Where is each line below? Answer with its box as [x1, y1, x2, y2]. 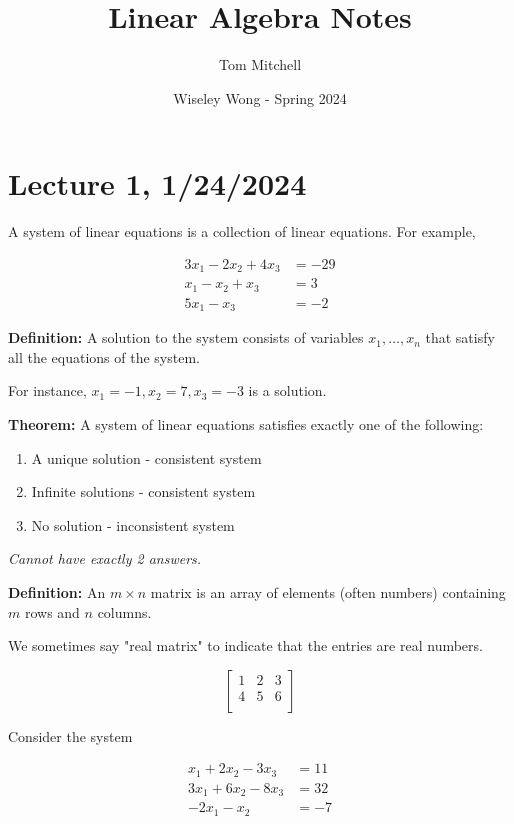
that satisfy [425, 327, 495, 348]
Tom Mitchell [218, 54, 302, 75]
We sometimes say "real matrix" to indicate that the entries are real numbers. [8, 635, 483, 656]
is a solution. [248, 380, 327, 401]
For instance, [8, 380, 87, 401]
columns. [97, 601, 152, 622]
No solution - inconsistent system [31, 514, 235, 535]
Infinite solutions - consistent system [31, 481, 256, 502]
